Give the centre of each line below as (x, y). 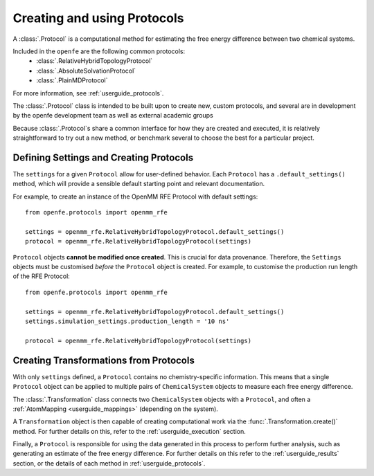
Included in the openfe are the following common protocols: (99, 51)
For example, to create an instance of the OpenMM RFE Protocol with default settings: (135, 196)
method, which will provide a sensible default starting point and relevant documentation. (139, 184)
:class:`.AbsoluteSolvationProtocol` (86, 71)
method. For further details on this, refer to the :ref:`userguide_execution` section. (129, 431)
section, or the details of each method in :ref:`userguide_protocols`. (109, 463)
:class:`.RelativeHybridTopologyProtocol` (95, 61)
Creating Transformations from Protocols (104, 360)
